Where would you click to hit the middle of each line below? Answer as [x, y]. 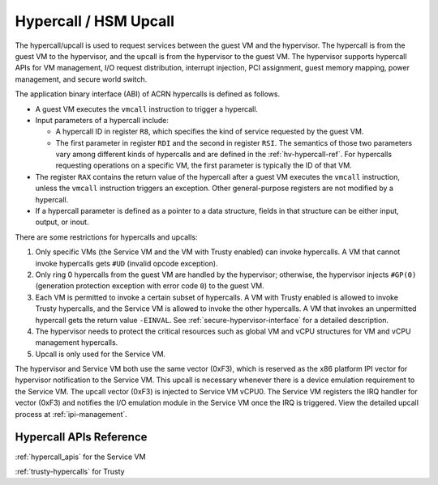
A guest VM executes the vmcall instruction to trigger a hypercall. [147, 108]
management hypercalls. [77, 342]
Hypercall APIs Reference [81, 437]
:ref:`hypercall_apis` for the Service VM [80, 457]
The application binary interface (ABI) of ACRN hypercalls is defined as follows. [147, 94]
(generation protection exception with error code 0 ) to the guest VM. [150, 286]
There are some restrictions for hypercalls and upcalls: [106, 237]
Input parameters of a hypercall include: [102, 120]
